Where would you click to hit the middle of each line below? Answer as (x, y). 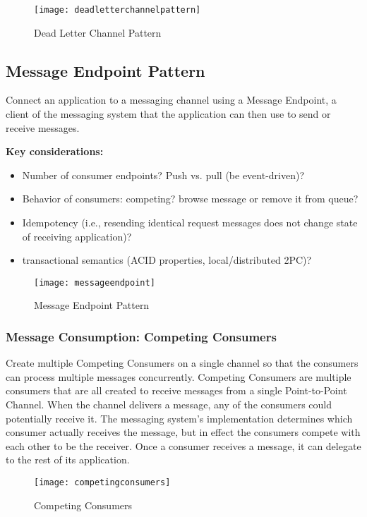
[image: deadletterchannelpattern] (118, 10)
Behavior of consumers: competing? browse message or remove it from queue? (190, 199)
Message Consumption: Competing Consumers (141, 336)
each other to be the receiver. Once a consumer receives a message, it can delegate (183, 445)
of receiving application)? (77, 236)
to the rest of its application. (68, 460)
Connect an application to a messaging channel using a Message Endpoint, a (171, 100)
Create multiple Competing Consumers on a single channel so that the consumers (182, 363)
